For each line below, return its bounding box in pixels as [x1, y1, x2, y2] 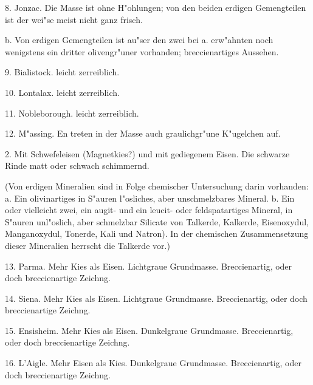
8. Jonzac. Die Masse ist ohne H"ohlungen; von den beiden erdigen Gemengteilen [5, 1, 306, 13]
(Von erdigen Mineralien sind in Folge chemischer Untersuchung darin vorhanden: [5, 179, 309, 192]
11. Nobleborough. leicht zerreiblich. [5, 106, 139, 119]
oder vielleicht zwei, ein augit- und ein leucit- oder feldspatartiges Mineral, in [5, 203, 293, 216]
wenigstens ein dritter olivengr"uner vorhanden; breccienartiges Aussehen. [5, 45, 279, 58]
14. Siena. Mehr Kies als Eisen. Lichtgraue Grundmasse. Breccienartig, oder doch [5, 291, 308, 304]
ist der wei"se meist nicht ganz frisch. [5, 13, 143, 26]
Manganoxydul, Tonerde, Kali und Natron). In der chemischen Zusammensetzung [5, 227, 309, 240]
